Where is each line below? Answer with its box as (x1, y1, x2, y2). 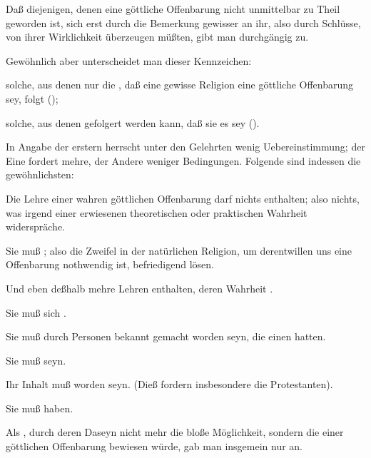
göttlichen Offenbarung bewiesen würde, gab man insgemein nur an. (6, 439, 303, 454)
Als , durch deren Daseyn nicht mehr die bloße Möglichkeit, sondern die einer (6, 424, 344, 439)
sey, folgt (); (6, 91, 59, 106)
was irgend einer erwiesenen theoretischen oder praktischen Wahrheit (6, 205, 308, 220)
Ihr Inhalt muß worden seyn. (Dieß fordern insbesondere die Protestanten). (6, 377, 333, 392)
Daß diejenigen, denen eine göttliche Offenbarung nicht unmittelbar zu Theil (6, 1, 340, 16)
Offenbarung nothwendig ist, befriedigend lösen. (6, 257, 214, 272)
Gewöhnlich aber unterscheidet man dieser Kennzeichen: (6, 53, 252, 68)
